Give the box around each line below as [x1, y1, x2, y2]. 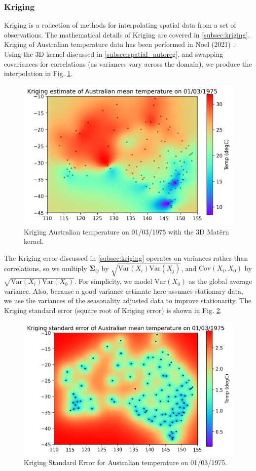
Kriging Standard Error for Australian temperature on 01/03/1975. [24, 457, 227, 468]
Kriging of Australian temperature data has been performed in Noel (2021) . [4, 39, 235, 49]
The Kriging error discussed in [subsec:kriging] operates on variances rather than [4, 252, 248, 263]
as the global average [188, 276, 252, 286]
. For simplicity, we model [74, 276, 152, 286]
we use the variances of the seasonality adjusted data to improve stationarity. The [4, 295, 252, 306]
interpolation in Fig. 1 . [4, 68, 73, 78]
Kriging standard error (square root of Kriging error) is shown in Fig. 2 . [4, 305, 222, 315]
